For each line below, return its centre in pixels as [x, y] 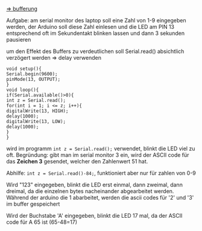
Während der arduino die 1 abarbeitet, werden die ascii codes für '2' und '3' [100, 198]
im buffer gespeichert [33, 204]
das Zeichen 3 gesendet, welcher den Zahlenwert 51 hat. [77, 161]
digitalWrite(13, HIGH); [37, 111]
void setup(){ [24, 69]
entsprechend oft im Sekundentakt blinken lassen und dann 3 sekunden [96, 33]
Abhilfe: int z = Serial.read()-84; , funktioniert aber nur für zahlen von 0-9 [101, 173]
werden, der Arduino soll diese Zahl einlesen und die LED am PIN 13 [90, 27]
